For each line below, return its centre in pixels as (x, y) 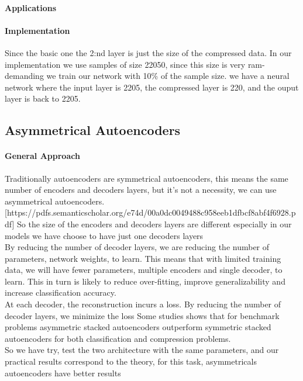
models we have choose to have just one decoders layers (104, 235)
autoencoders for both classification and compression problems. (118, 338)
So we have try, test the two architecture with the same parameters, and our (142, 350)
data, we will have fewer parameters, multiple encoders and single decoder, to (144, 270)
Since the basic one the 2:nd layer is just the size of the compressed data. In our (148, 52)
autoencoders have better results (63, 373)
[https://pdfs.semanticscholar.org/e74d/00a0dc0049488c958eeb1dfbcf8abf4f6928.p (150, 212)
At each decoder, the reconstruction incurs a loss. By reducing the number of (143, 304)
